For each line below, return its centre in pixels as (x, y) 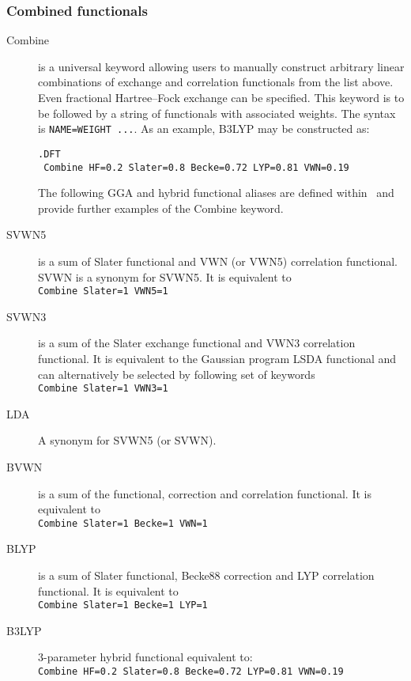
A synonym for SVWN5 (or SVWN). (127, 440)
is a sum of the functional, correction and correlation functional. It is (205, 493)
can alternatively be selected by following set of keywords (177, 374)
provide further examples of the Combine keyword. (161, 208)
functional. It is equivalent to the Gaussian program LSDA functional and (217, 358)
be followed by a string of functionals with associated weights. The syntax (217, 113)
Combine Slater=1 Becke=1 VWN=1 (123, 523)
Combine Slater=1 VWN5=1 (103, 291)
